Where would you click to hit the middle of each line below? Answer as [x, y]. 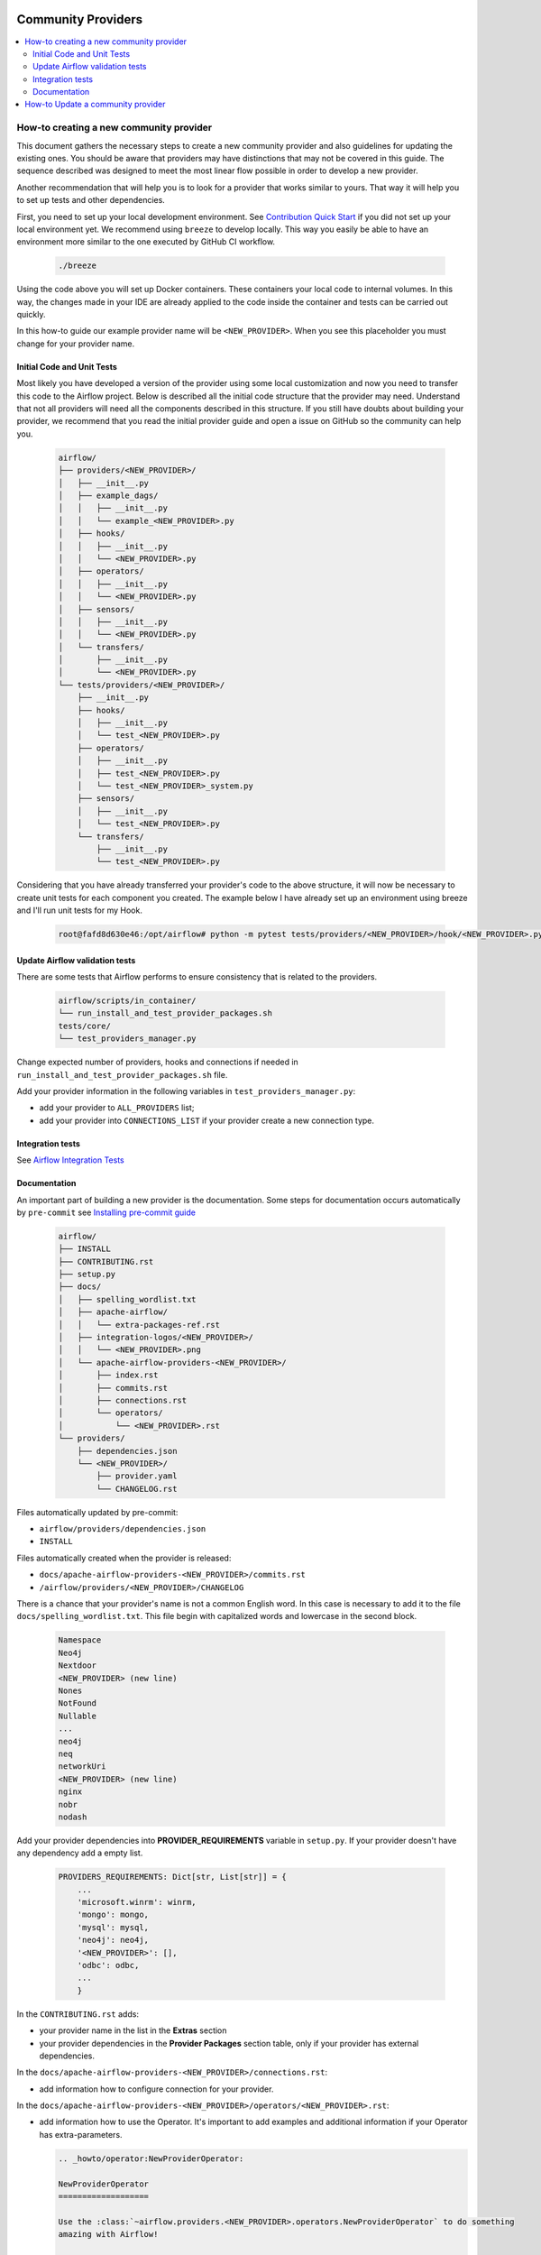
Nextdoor [78, 1666]
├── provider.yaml [137, 1476]
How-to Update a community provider [95, 105]
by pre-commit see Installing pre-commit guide [106, 1212]
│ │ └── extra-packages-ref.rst [139, 1325]
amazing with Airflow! [108, 2234]
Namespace [80, 1640]
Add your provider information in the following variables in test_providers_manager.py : [186, 1091]
